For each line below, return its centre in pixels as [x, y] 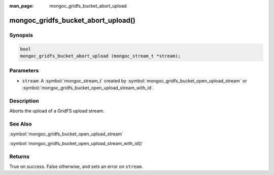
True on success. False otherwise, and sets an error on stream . [76, 166]
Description [24, 101]
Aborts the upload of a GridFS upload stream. [57, 111]
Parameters [24, 71]
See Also [21, 124]
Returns [20, 156]
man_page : [22, 6]
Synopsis [21, 35]
